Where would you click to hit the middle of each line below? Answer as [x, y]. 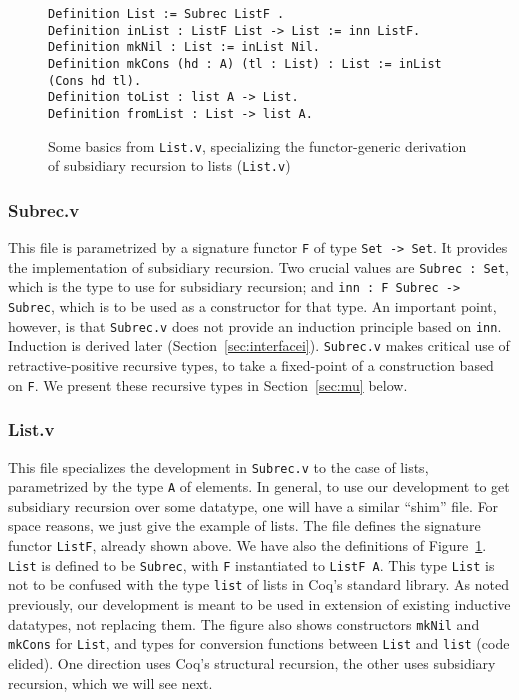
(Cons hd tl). [95, 80]
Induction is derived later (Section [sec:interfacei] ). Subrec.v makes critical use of [259, 345]
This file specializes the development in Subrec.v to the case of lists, [218, 466]
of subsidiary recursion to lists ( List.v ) [169, 165]
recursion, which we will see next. [110, 682]
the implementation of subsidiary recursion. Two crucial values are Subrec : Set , [258, 266]
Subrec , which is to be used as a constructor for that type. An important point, [252, 306]
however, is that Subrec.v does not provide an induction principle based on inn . [255, 325]
